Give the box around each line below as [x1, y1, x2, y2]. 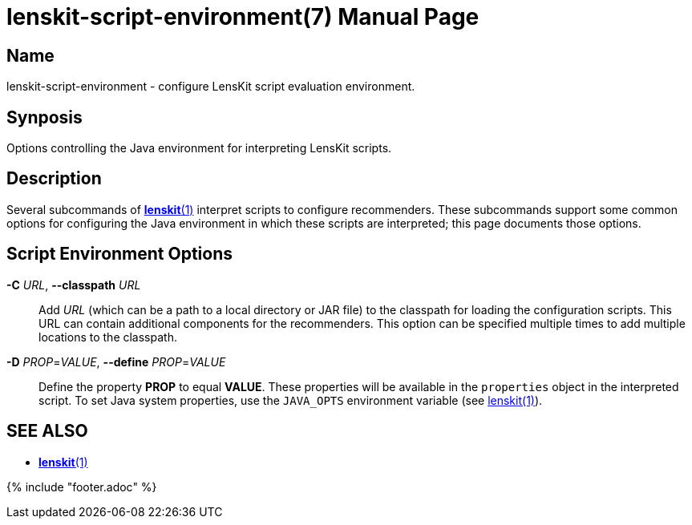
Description [6, 168, 102, 189]
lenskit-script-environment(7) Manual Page [6, 3, 480, 30]
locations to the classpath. [38, 329, 177, 344]
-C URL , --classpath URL [6, 277, 141, 292]
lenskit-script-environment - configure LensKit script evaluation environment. [6, 79, 415, 94]
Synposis [6, 107, 83, 127]
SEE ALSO [6, 421, 88, 442]
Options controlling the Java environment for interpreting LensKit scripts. [6, 141, 392, 155]
